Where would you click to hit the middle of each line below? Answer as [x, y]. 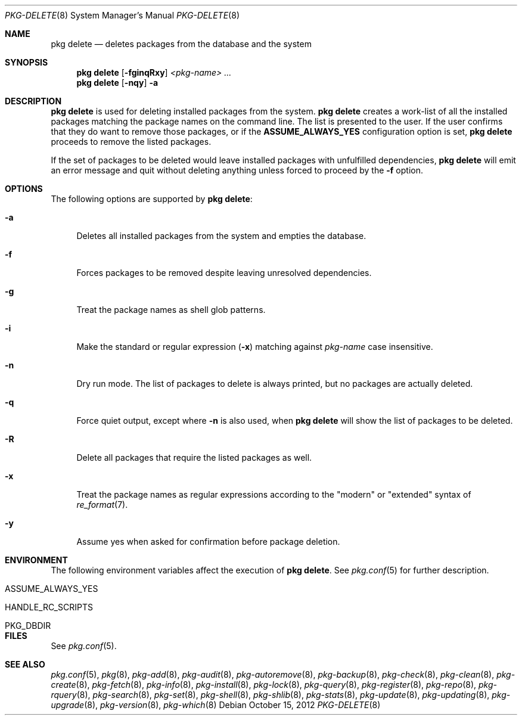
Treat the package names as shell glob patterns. [171, 310]
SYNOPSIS [27, 62]
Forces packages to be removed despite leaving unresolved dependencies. [224, 273]
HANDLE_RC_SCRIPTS [49, 607]
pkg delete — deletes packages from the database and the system [181, 44]
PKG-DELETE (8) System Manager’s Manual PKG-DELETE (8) [122, 15]
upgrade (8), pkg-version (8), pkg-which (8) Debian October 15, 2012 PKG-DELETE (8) [216, 705]
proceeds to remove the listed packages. [131, 142]
